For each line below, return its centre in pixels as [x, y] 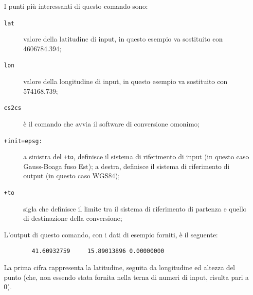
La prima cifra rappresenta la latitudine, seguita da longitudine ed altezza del [119, 267]
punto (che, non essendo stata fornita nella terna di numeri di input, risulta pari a [126, 277]
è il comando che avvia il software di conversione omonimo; [111, 123]
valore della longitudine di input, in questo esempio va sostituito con [126, 81]
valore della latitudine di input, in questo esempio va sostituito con [123, 39]
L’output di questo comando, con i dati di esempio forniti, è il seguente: [111, 234]
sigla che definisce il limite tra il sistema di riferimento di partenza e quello [135, 208]
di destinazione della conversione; [73, 218]
